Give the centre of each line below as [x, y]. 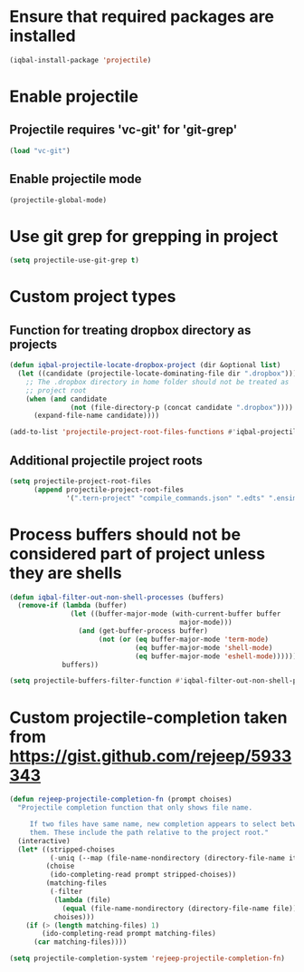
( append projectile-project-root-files [108, 490]
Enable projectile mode [76, 179]
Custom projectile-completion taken [148, 717]
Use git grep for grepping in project [144, 236]
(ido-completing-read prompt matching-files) [129, 934]
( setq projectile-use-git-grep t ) [75, 260]
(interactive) [44, 841]
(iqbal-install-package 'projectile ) [81, 60]
